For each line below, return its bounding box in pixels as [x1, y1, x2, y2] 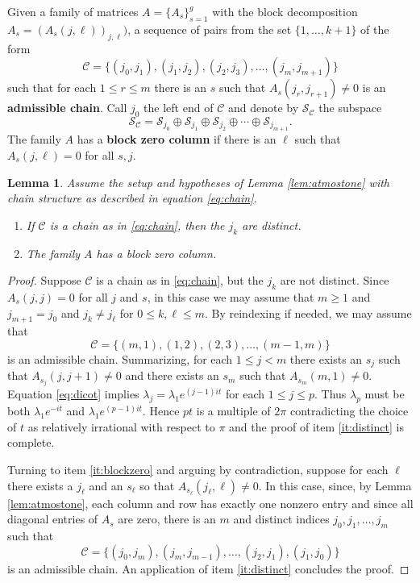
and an [89, 477, 123, 493]
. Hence [142, 402, 180, 419]
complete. [7, 434, 55, 451]
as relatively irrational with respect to [27, 418, 215, 435]
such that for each [7, 79, 97, 96]
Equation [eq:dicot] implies [7, 385, 139, 402]
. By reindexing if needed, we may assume [205, 304, 412, 321]
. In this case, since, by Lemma [258, 477, 412, 493]
